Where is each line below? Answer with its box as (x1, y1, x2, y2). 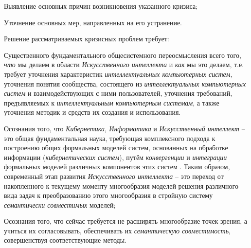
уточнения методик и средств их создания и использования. (4, 107, 181, 117)
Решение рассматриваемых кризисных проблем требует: (4, 34, 169, 44)
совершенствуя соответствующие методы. (4, 235, 126, 245)
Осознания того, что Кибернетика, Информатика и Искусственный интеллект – (4, 123, 245, 133)
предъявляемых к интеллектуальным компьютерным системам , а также (4, 97, 219, 107)
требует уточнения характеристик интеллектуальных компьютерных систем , (4, 69, 233, 79)
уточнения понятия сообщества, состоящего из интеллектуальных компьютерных (4, 78, 246, 89)
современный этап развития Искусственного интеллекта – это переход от (4, 171, 224, 181)
